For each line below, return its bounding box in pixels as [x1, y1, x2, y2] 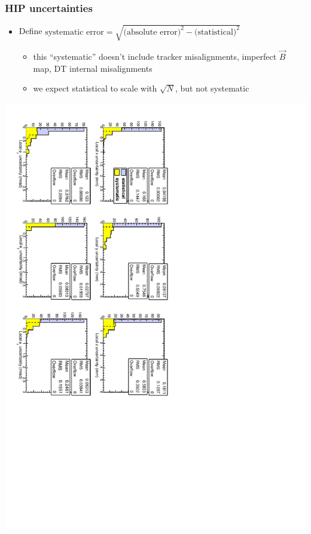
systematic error [45, 28, 104, 36]
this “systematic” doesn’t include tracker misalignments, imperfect [33, 50, 277, 62]
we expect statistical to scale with [33, 82, 157, 94]
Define [19, 25, 42, 37]
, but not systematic [175, 82, 249, 94]
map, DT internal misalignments [33, 62, 153, 74]
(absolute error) [123, 28, 181, 36]
